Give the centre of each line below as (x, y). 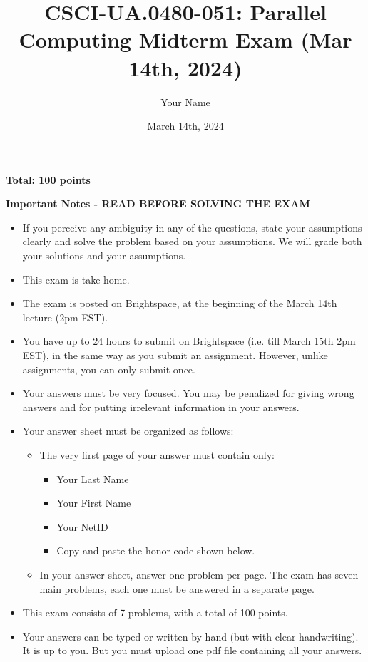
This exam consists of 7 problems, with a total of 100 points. (155, 612)
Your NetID (82, 526)
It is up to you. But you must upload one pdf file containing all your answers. (192, 650)
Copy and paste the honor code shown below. (156, 550)
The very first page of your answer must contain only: (157, 455)
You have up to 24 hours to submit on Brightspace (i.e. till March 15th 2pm (189, 341)
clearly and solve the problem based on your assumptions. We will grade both (192, 241)
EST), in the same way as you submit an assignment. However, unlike (175, 355)
